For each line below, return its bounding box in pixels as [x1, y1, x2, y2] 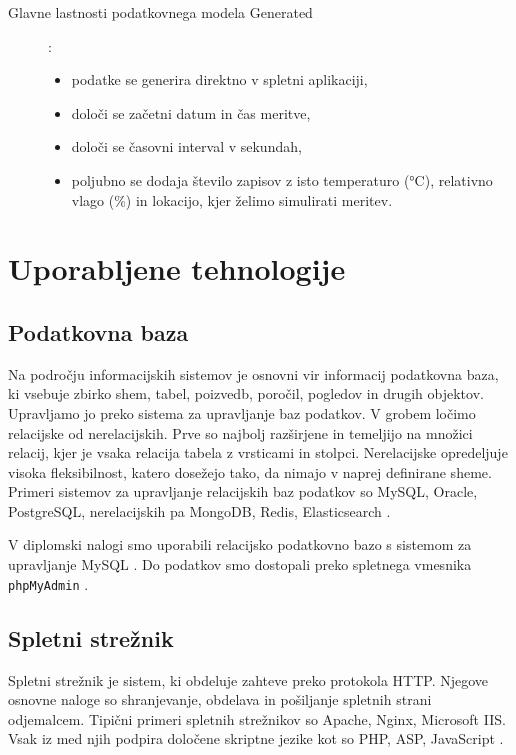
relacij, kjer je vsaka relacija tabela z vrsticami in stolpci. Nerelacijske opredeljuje [8, 442, 508, 463]
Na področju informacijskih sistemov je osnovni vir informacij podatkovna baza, [8, 363, 499, 384]
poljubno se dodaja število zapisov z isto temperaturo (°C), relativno [71, 169, 493, 190]
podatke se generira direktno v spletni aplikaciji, [71, 69, 368, 90]
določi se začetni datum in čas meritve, [71, 102, 311, 123]
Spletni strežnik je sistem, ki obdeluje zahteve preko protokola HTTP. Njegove [8, 669, 489, 690]
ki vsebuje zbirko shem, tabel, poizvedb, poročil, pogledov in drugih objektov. [8, 383, 484, 404]
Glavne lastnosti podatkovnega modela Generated [8, 2, 313, 22]
